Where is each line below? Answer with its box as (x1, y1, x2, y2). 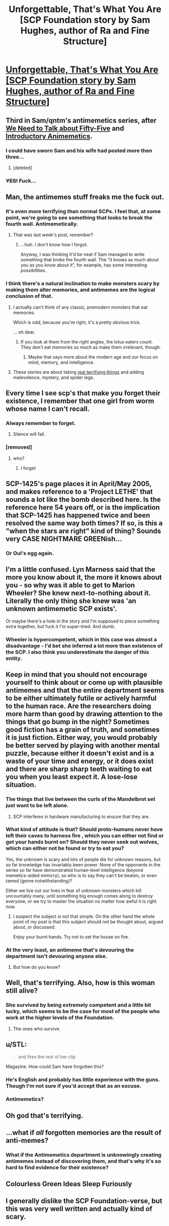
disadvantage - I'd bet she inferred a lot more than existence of (6, 642, 163, 649)
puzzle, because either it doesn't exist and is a (6, 749, 154, 758)
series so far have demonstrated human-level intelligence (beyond (6, 867, 143, 873)
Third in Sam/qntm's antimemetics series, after (6, 116, 157, 124)
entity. (6, 655, 22, 662)
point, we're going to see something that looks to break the (6, 214, 153, 221)
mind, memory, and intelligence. (28, 359, 95, 365)
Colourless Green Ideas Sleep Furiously (6, 1180, 132, 1188)
